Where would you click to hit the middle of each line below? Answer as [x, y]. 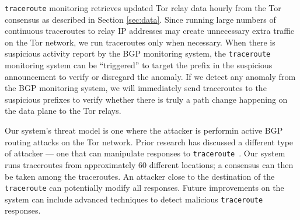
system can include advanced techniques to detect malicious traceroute [134, 199]
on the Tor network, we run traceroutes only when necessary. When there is [140, 42]
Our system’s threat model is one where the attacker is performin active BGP [144, 130]
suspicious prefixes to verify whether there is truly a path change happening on [146, 99]
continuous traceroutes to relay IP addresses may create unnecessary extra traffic [150, 31]
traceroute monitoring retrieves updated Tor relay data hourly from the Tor [143, 8]
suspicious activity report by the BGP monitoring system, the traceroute [138, 53]
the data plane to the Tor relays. [63, 111]
